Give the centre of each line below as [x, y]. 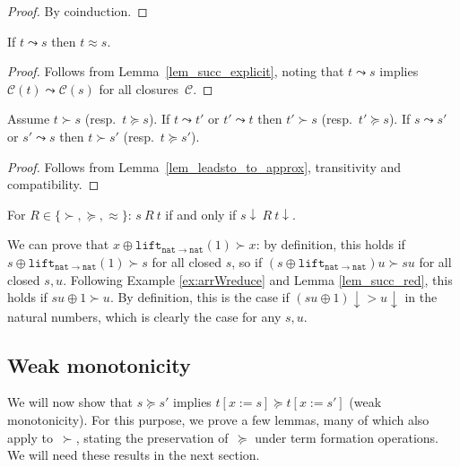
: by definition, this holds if [330, 244]
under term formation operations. [347, 437]
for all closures [139, 88]
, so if [247, 261]
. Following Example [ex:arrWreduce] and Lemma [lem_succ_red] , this [258, 279]
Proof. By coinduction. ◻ [78, 11]
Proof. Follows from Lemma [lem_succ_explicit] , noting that [176, 71]
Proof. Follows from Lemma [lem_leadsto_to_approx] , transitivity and [204, 166]
